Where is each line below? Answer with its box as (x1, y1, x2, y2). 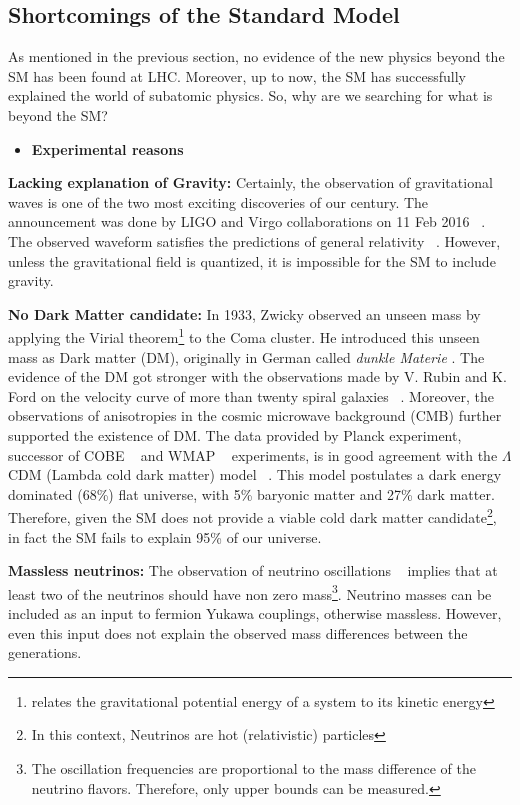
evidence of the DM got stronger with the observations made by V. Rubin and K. (8, 366, 507, 387)
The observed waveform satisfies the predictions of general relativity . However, (8, 230, 501, 251)
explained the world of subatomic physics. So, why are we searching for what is (8, 85, 493, 106)
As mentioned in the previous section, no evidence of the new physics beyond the (8, 46, 505, 67)
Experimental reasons (31, 138, 184, 159)
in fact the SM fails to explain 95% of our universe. (8, 526, 322, 547)
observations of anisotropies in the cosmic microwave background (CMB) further (8, 405, 502, 426)
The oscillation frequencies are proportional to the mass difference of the (31, 757, 477, 778)
